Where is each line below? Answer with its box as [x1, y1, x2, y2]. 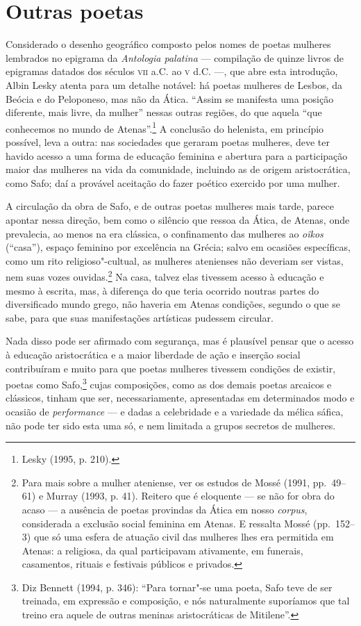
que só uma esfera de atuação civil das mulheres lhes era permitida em [33, 529, 334, 544]
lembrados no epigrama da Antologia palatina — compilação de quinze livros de [6, 50, 344, 65]
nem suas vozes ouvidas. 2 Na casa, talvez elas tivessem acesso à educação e [6, 267, 324, 283]
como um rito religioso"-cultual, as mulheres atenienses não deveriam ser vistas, [6, 253, 344, 267]
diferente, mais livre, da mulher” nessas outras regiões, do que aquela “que [6, 105, 322, 120]
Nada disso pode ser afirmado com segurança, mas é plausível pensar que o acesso [6, 333, 354, 348]
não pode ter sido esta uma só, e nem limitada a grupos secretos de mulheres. [6, 418, 336, 432]
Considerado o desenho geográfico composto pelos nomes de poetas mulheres [6, 37, 331, 51]
